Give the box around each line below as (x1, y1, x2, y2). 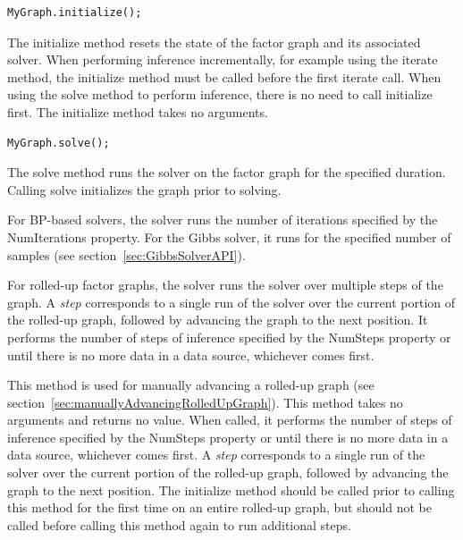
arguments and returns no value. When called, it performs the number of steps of (7, 410, 452, 429)
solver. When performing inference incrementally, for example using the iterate (7, 50, 438, 69)
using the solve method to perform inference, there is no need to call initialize (7, 85, 433, 104)
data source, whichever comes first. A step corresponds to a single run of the (7, 445, 425, 464)
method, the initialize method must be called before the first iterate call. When (7, 67, 442, 86)
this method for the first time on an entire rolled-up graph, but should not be (7, 498, 432, 517)
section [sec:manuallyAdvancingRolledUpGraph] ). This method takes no (7, 392, 403, 411)
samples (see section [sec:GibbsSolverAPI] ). (7, 245, 246, 264)
